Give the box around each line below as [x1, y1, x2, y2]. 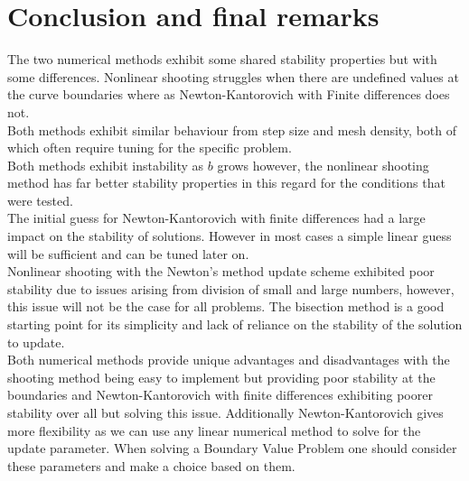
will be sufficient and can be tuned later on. [7, 244, 249, 263]
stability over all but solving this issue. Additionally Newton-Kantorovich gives [7, 403, 444, 421]
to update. [7, 332, 65, 351]
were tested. [7, 190, 73, 209]
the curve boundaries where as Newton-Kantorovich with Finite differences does [7, 85, 450, 104]
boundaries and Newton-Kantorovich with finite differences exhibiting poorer [7, 385, 433, 404]
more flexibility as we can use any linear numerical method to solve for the [7, 421, 421, 439]
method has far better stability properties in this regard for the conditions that [7, 173, 446, 192]
